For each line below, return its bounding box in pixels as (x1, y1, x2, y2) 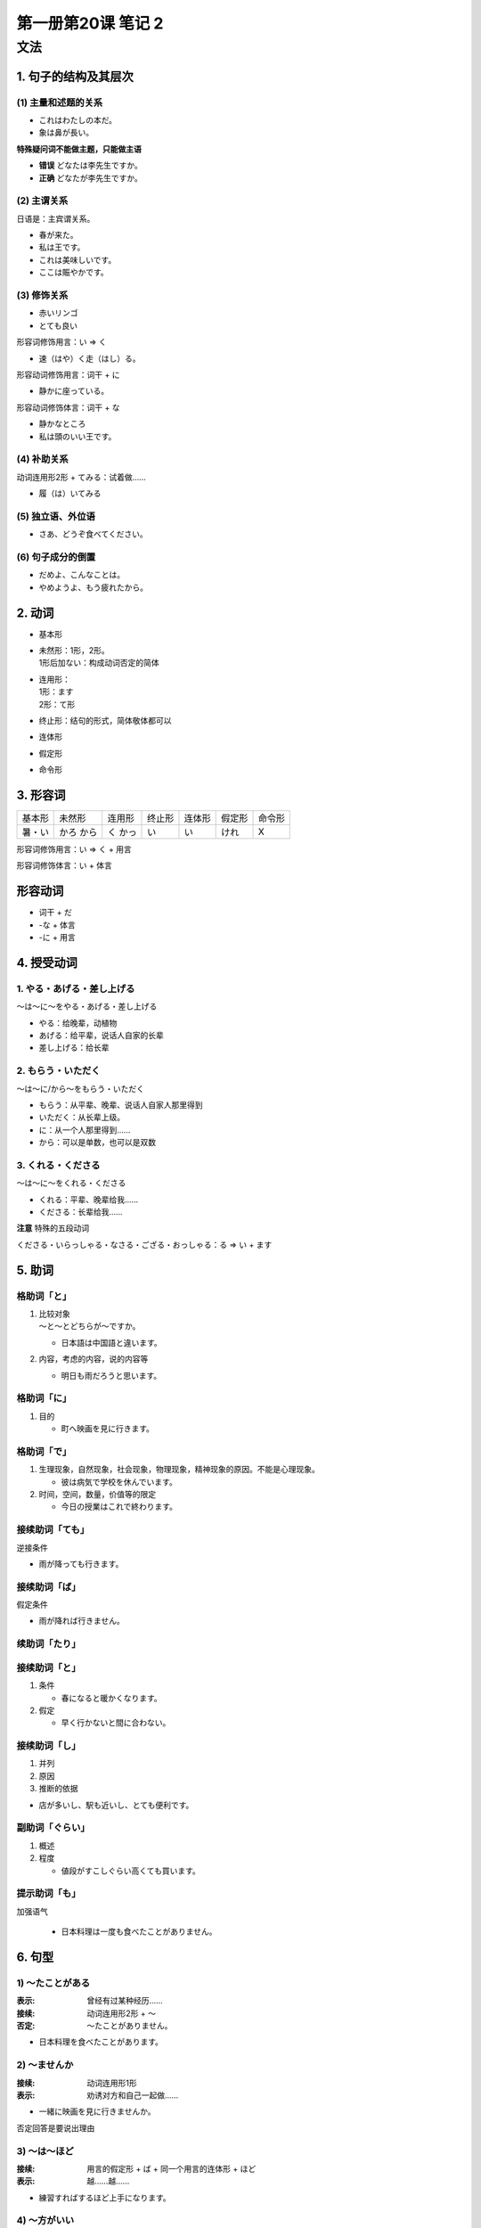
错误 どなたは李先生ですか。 (38, 160, 143, 171)
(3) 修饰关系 (16, 290, 69, 301)
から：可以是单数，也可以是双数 (38, 1137, 156, 1148)
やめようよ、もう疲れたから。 (38, 582, 149, 593)
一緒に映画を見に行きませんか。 (38, 2106, 156, 2117)
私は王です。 (38, 242, 86, 253)
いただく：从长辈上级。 (38, 1112, 125, 1123)
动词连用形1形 (86, 2077, 137, 2088)
